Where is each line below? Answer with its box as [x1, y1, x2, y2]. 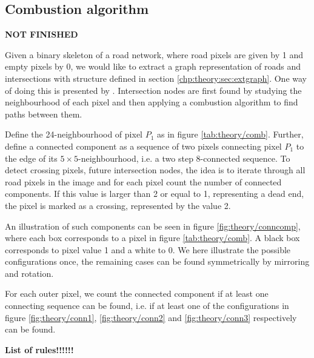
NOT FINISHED [5, 28, 78, 41]
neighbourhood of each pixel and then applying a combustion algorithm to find [5, 96, 298, 108]
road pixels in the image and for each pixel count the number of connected [5, 175, 282, 188]
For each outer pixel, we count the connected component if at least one [5, 287, 269, 300]
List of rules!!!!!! [5, 343, 74, 356]
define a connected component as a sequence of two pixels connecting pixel [5, 139, 282, 152]
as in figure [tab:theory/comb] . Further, [157, 128, 304, 141]
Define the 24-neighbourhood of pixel [5, 128, 142, 141]
